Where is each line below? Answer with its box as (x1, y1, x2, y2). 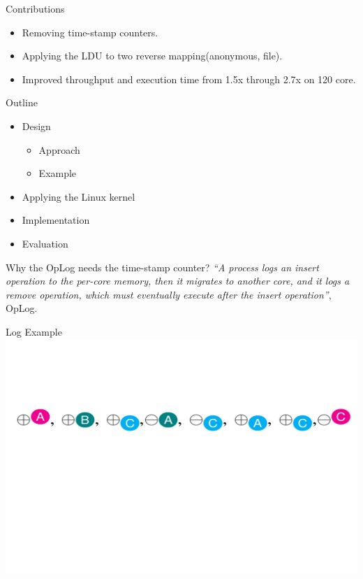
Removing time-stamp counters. (22, 24, 158, 39)
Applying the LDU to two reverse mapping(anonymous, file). (22, 48, 283, 63)
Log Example (6, 324, 62, 338)
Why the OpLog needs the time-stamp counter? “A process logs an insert (6, 259, 319, 274)
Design (22, 118, 51, 133)
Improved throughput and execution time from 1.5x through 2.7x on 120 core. (22, 71, 356, 86)
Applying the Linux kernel (22, 189, 135, 203)
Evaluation (22, 236, 68, 250)
